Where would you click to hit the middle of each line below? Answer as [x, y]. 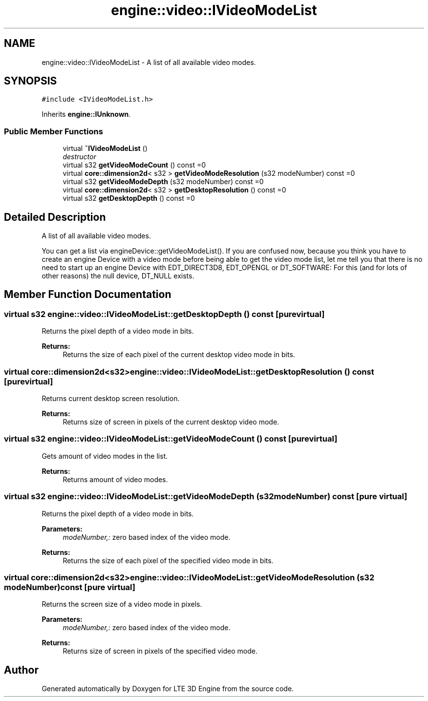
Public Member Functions [53, 131]
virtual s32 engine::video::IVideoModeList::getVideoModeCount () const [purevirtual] [171, 439]
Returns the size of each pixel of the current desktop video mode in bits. [179, 355]
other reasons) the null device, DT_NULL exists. [118, 276]
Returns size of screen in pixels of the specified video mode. [160, 651]
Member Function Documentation [88, 295]
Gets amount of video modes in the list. [105, 456]
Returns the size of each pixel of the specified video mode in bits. [168, 560]
